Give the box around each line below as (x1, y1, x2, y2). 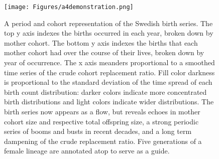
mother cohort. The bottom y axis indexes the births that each (4, 37, 198, 48)
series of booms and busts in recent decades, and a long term (4, 126, 192, 136)
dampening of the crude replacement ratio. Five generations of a (4, 135, 202, 146)
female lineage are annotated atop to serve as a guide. (4, 145, 170, 156)
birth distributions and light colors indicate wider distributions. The (4, 96, 214, 107)
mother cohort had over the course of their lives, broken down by (4, 47, 204, 58)
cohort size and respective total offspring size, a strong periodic (4, 116, 199, 126)
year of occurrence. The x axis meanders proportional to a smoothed (4, 57, 215, 68)
